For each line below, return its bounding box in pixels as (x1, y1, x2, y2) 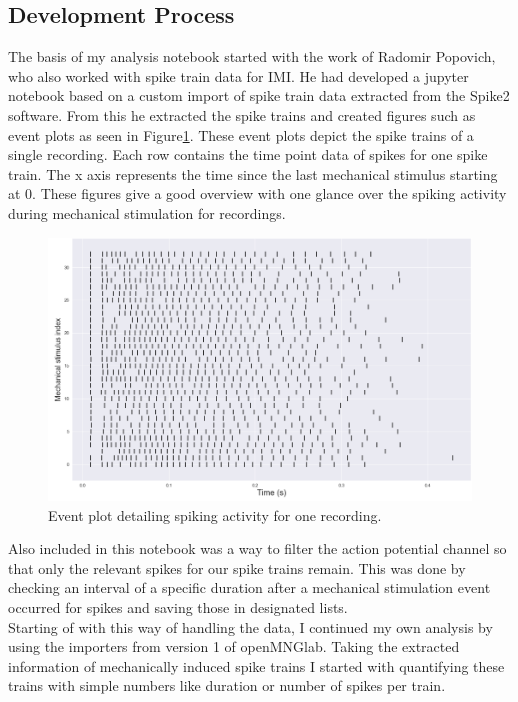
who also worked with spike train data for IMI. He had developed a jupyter (8, 65, 469, 86)
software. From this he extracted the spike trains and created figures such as (8, 104, 476, 125)
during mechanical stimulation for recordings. (8, 202, 286, 223)
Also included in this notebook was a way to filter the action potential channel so (8, 538, 507, 559)
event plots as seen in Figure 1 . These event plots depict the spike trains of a (8, 124, 474, 145)
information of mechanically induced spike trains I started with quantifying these (8, 655, 505, 676)
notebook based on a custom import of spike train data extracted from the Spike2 (8, 85, 510, 106)
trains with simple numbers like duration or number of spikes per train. (8, 675, 446, 696)
